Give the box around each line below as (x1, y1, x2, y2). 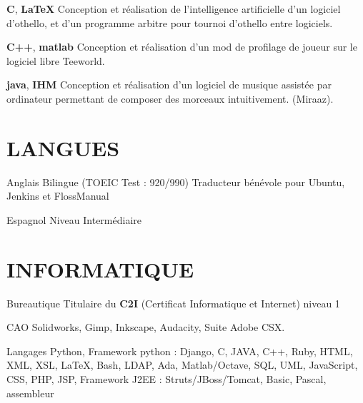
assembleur (6, 385, 54, 400)
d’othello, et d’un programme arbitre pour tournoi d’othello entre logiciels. (6, 15, 333, 30)
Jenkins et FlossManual (6, 188, 109, 203)
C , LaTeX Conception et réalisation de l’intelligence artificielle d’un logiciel (6, 1, 341, 16)
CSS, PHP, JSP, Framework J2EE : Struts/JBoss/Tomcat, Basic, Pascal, (6, 371, 327, 386)
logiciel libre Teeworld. (6, 53, 105, 68)
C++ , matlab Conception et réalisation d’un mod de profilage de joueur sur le (6, 39, 357, 54)
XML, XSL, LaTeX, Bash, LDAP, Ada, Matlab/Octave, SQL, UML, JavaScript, (6, 357, 358, 372)
